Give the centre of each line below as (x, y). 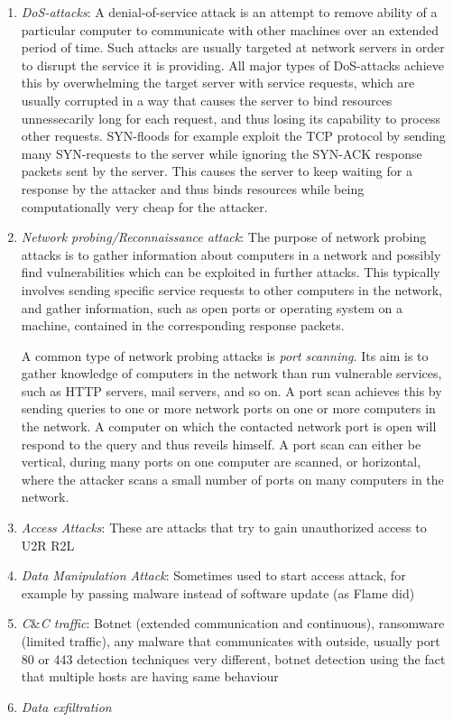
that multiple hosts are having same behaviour (150, 676)
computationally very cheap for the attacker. (144, 206)
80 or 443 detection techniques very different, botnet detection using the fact (233, 658)
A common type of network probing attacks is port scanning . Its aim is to (225, 355)
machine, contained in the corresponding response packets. (183, 325)
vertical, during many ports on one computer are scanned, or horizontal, (221, 462)
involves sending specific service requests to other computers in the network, (231, 289)
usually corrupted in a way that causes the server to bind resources (207, 100)
